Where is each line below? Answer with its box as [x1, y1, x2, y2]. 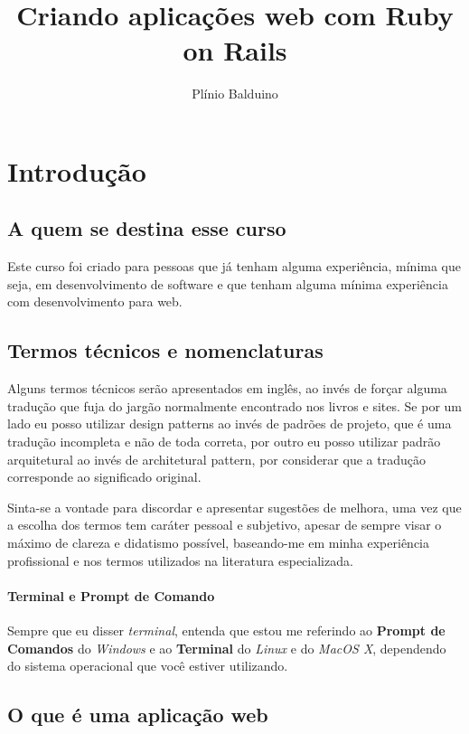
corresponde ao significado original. [7, 467, 202, 486]
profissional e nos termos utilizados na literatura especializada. [7, 550, 353, 569]
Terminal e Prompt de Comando [7, 586, 215, 605]
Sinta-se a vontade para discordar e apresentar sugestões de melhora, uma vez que [7, 497, 462, 516]
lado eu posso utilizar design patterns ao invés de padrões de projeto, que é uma [7, 414, 452, 433]
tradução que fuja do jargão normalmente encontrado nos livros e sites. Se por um [7, 396, 462, 415]
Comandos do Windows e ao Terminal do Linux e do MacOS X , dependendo [7, 638, 446, 657]
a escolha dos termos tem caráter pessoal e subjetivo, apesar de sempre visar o [7, 515, 442, 534]
